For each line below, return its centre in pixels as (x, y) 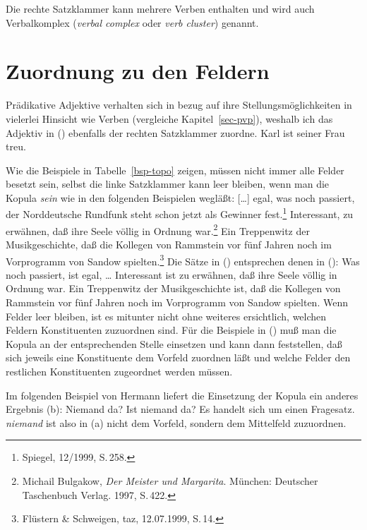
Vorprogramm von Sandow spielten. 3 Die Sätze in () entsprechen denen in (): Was (183, 260)
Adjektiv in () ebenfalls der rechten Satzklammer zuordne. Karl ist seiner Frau (175, 132)
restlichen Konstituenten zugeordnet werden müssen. (119, 371)
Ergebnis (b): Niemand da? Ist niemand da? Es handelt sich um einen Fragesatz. (180, 409)
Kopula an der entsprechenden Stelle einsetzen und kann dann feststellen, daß (174, 343)
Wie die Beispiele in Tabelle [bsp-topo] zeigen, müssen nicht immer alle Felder (175, 170)
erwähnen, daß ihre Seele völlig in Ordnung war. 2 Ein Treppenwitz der (158, 229)
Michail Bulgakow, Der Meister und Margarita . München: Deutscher (170, 480)
